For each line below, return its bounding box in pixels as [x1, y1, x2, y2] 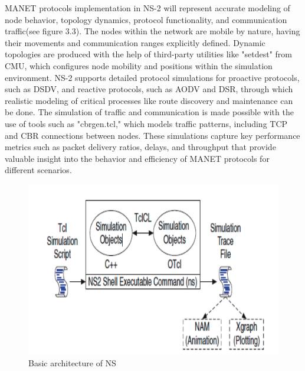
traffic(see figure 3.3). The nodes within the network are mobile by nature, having [5, 25, 300, 37]
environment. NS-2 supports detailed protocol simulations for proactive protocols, [5, 71, 300, 83]
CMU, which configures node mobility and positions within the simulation [5, 59, 273, 71]
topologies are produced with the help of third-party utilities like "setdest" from [5, 48, 293, 60]
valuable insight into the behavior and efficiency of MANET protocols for [5, 152, 270, 164]
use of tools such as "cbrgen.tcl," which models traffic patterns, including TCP [5, 117, 288, 129]
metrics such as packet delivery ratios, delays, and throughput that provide [5, 141, 276, 153]
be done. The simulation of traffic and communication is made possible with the [5, 106, 294, 118]
